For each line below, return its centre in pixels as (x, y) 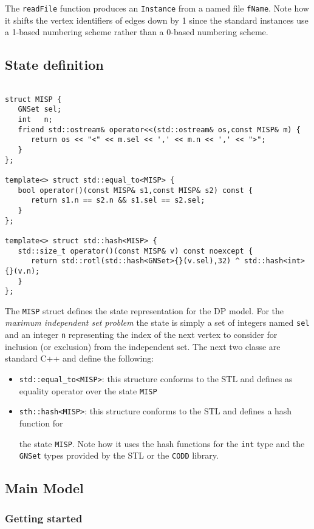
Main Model (44, 488)
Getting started (44, 518)
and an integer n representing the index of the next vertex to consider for (141, 335)
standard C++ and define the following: (80, 358)
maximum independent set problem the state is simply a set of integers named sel (157, 322)
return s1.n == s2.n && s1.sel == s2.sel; (118, 200)
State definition (54, 65)
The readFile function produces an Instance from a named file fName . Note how (157, 8)
